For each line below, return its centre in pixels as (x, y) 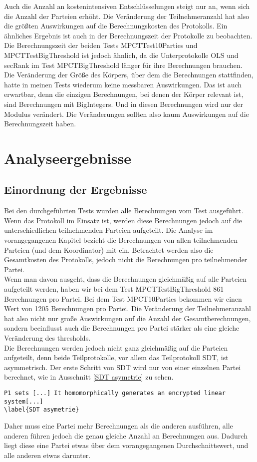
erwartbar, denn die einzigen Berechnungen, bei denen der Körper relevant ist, (124, 94)
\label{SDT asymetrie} (42, 410)
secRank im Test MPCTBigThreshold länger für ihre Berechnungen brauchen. (123, 65)
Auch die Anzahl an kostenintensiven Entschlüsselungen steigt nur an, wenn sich (127, 6)
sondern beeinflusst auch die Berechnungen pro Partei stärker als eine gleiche (122, 328)
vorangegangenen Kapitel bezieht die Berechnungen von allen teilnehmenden (121, 240)
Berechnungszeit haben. (40, 124)
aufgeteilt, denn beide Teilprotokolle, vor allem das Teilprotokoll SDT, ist (116, 357)
